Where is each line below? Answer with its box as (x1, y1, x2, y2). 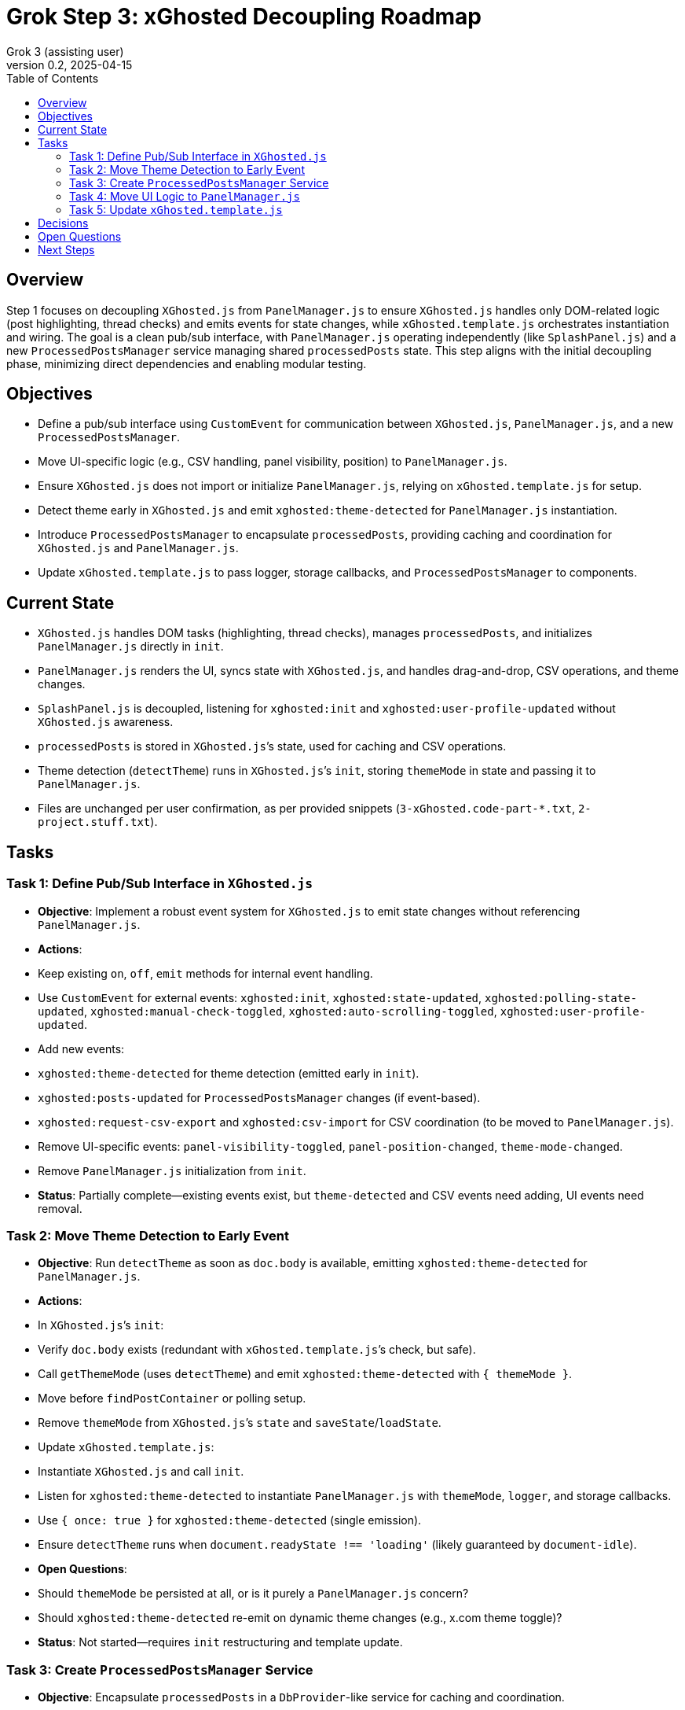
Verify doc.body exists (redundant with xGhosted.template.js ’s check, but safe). (38, 1343, 476, 1357)
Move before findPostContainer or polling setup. (38, 1391, 306, 1406)
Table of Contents (6, 71, 99, 85)
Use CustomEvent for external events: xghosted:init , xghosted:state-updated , (38, 990, 482, 1004)
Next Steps (38, 242, 95, 256)
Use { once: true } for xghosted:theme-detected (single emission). (38, 1513, 422, 1528)
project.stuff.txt (38, 816, 151, 829)
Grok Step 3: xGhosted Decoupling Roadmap (6, 3, 482, 30)
